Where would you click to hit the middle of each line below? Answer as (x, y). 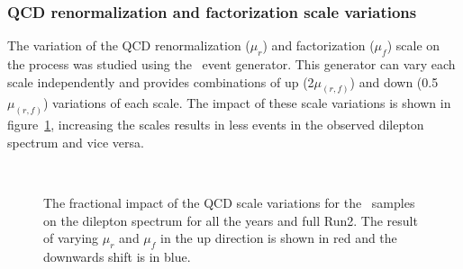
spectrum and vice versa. (76, 142)
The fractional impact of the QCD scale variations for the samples (229, 203)
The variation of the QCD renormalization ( (129, 45)
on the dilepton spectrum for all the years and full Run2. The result (231, 220)
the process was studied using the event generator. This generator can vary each (231, 64)
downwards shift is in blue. (117, 257)
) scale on (413, 45)
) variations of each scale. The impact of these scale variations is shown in (247, 103)
